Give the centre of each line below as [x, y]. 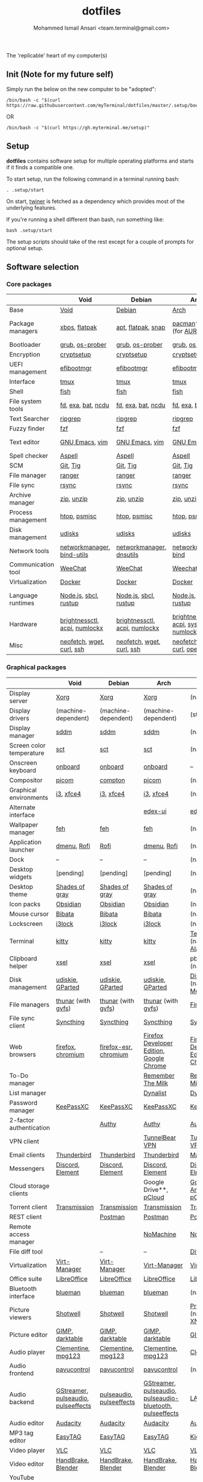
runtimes [22, 603]
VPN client [24, 1141]
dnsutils [127, 555]
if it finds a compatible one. [40, 167]
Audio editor [27, 1423]
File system [26, 401]
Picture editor [29, 1335]
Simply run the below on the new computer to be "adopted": [81, 89]
